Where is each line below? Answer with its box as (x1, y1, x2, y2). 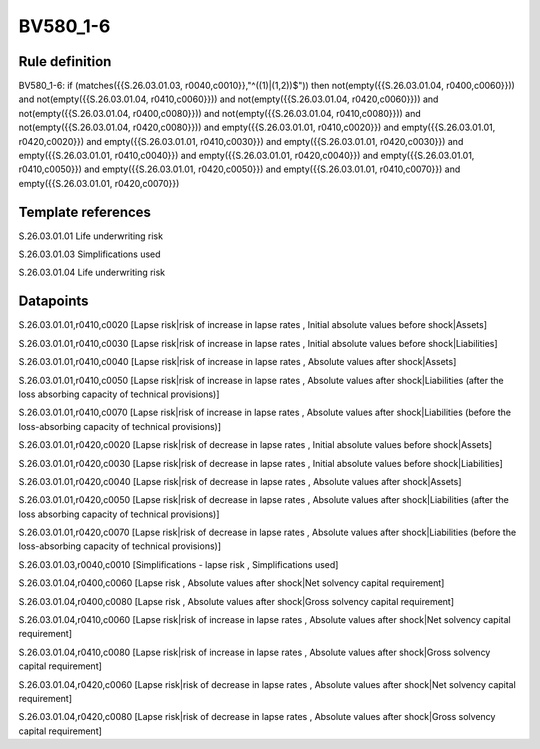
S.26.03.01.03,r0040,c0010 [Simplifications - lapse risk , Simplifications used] (18, 558, 339, 570)
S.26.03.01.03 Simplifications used (18, 248, 161, 260)
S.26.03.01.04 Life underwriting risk (18, 266, 166, 279)
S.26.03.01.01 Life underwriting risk (18, 230, 164, 242)
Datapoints (18, 293, 89, 310)
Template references (18, 203, 152, 220)
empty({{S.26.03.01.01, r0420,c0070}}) (18, 177, 180, 189)
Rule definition (18, 53, 112, 70)
